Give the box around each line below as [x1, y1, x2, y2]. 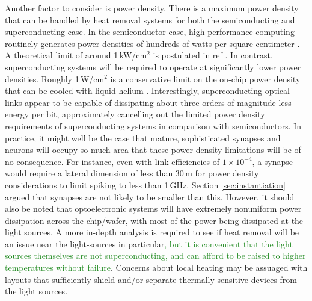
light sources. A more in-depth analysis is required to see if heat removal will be [5, 226, 299, 238]
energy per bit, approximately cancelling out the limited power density [5, 108, 265, 120]
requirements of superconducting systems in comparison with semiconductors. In [5, 119, 302, 132]
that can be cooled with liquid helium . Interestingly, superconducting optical [5, 84, 290, 97]
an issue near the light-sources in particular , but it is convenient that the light [5, 237, 293, 250]
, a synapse [252, 155, 293, 167]
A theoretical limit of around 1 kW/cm [5, 49, 147, 61]
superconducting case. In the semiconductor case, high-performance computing [5, 25, 295, 38]
